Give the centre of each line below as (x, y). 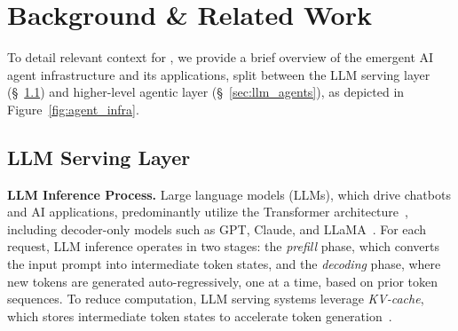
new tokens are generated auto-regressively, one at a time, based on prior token (223, 281)
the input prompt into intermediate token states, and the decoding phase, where (224, 264)
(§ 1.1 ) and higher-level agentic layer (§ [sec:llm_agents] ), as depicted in (206, 92)
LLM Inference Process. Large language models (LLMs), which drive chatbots (229, 194)
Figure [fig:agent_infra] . (73, 109)
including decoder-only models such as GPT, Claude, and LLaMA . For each (217, 229)
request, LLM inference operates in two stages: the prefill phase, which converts (223, 246)
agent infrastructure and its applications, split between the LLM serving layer (219, 74)
